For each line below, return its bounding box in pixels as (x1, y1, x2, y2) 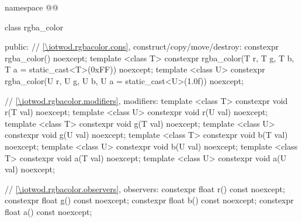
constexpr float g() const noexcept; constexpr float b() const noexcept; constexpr (5, 194, 294, 206)
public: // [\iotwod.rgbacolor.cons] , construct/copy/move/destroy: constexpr (5, 40, 279, 53)
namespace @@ (5, 1, 58, 13)
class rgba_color (5, 20, 64, 33)
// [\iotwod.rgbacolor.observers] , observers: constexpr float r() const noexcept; (5, 182, 285, 195)
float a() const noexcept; (5, 205, 92, 217)
